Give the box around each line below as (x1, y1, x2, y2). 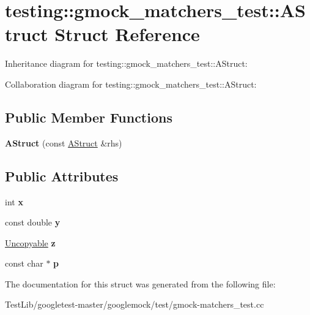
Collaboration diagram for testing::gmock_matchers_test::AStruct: (5, 77, 257, 90)
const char (5, 257, 43, 270)
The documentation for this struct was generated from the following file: (5, 277, 276, 290)
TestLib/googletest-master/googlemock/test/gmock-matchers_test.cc (5, 298, 264, 311)
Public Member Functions (5, 107, 172, 126)
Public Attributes (5, 166, 119, 185)
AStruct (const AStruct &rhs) (5, 136, 122, 149)
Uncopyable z (5, 236, 56, 249)
